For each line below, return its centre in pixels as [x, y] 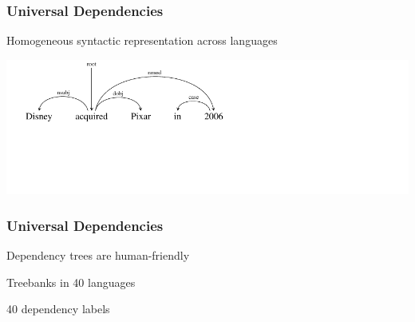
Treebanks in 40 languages [71, 282]
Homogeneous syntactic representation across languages [142, 40]
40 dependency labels [58, 309]
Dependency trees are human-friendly [98, 255]
